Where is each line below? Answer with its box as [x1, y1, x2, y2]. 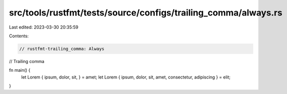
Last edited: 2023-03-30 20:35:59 [9, 24, 79, 30]
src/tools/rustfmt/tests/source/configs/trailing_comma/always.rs [9, 7, 283, 18]
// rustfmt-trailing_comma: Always [19, 46, 104, 51]
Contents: [9, 33, 29, 39]
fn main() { [9, 67, 31, 73]
